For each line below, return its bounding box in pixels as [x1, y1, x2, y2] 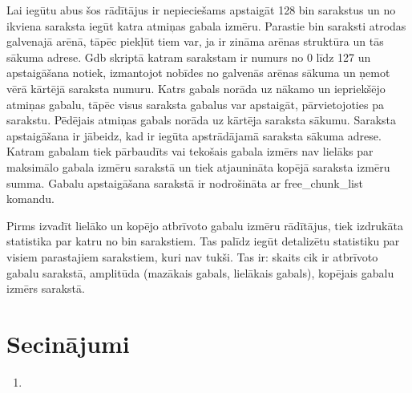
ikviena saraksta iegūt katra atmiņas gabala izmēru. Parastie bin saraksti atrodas [6, 17, 406, 34]
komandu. [6, 190, 55, 207]
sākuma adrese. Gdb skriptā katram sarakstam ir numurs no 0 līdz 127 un [6, 48, 371, 65]
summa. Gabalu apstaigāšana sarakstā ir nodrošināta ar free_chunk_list [6, 174, 363, 191]
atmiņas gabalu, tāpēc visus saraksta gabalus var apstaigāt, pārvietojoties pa [6, 95, 384, 112]
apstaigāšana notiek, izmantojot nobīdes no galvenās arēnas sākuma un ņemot [6, 64, 390, 81]
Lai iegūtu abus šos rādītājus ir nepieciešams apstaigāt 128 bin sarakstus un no [6, 2, 396, 18]
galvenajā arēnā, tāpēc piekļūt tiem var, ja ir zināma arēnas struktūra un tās [6, 33, 384, 50]
